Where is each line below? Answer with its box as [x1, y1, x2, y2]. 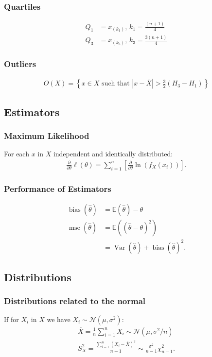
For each [4, 149, 29, 159]
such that [102, 80, 130, 87]
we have [47, 314, 71, 324]
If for [4, 314, 19, 324]
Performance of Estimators [4, 182, 111, 194]
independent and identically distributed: [53, 149, 173, 159]
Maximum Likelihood [4, 129, 89, 141]
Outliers [4, 57, 36, 69]
